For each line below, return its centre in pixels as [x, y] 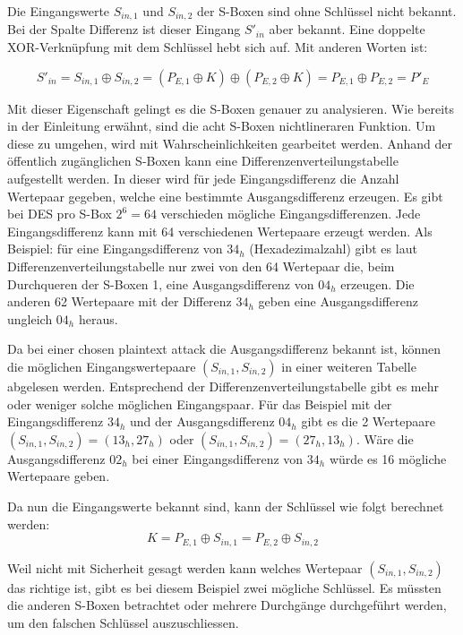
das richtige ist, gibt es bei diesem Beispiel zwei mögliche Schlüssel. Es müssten [224, 587]
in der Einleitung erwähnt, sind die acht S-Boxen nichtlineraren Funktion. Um [222, 126]
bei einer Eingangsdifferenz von [218, 458]
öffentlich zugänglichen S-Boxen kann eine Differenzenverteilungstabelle [203, 161]
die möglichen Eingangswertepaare [102, 366]
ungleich [30, 318]
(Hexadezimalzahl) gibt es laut [333, 249]
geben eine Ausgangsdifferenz [338, 301]
